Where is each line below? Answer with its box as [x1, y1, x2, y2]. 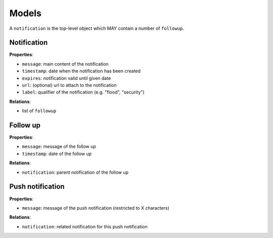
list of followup [22, 108, 57, 114]
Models [9, 8, 41, 19]
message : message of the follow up [22, 144, 96, 150]
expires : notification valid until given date [22, 75, 111, 81]
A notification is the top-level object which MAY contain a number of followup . [9, 25, 185, 31]
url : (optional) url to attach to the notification [22, 82, 117, 88]
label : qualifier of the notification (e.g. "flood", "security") [22, 89, 145, 96]
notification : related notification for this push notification [22, 223, 148, 229]
